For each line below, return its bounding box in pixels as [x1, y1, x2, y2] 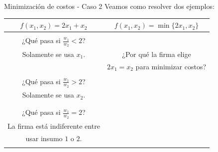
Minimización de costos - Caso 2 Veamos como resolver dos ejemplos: [4, 1, 215, 11]
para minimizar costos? [135, 61, 207, 71]
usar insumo [25, 133, 63, 143]
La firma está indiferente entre [7, 120, 100, 131]
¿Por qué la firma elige [122, 49, 191, 59]
